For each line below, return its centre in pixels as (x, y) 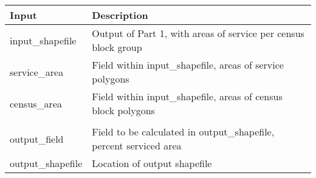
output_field (37, 139)
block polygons (123, 110)
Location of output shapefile (152, 163)
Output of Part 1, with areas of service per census (198, 33)
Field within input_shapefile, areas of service (188, 65)
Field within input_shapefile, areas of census (187, 96)
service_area (37, 72)
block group (117, 47)
